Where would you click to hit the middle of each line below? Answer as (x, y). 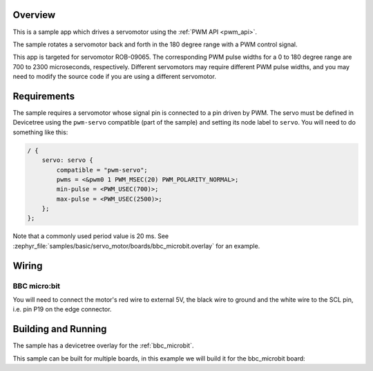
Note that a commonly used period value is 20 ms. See (91, 236)
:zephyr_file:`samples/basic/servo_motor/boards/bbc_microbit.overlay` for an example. (136, 246)
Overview (34, 15)
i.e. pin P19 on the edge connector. (62, 309)
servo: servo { (67, 160)
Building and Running (60, 329)
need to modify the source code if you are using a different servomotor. (115, 77)
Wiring (28, 265)
